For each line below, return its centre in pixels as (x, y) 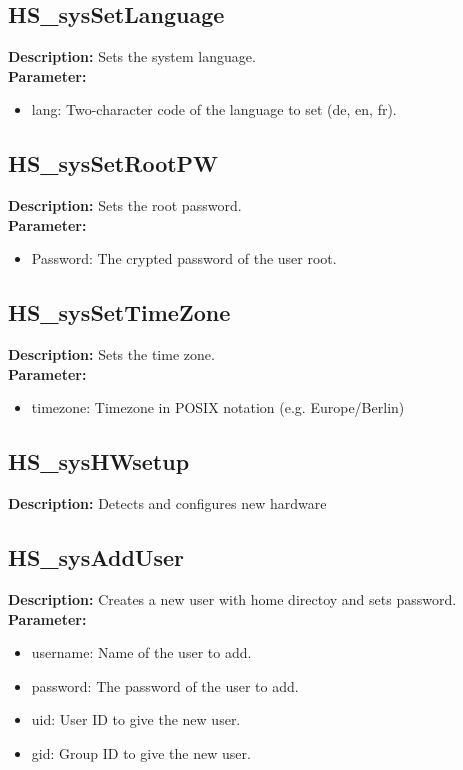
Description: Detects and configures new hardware (167, 503)
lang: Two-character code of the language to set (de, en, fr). (214, 109)
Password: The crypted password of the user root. (184, 258)
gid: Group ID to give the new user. (141, 752)
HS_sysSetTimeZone (119, 312)
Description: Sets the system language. (132, 56)
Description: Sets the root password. (125, 205)
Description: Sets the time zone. (111, 354)
